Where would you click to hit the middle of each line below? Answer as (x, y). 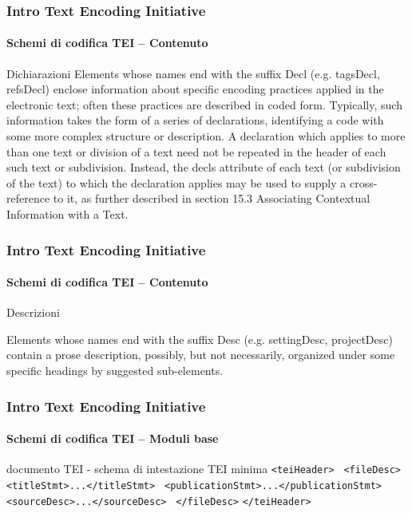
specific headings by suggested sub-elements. (115, 370)
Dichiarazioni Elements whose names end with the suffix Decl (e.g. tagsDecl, (193, 73)
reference (28, 198)
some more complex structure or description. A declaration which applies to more (206, 136)
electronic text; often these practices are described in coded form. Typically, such (204, 104)
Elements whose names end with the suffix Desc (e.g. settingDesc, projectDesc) (200, 339)
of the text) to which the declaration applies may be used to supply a (176, 182)
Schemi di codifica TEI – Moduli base (113, 438)
